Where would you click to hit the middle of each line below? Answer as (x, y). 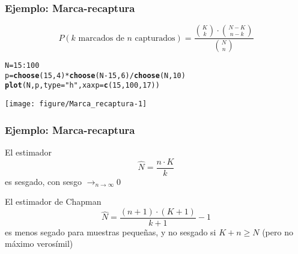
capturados (155, 38)
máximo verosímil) (39, 243)
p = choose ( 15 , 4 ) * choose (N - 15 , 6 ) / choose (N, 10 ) (95, 75)
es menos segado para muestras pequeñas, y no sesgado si (111, 231)
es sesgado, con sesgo (43, 181)
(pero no (278, 231)
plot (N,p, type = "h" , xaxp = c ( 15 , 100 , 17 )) (82, 86)
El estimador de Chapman (53, 201)
